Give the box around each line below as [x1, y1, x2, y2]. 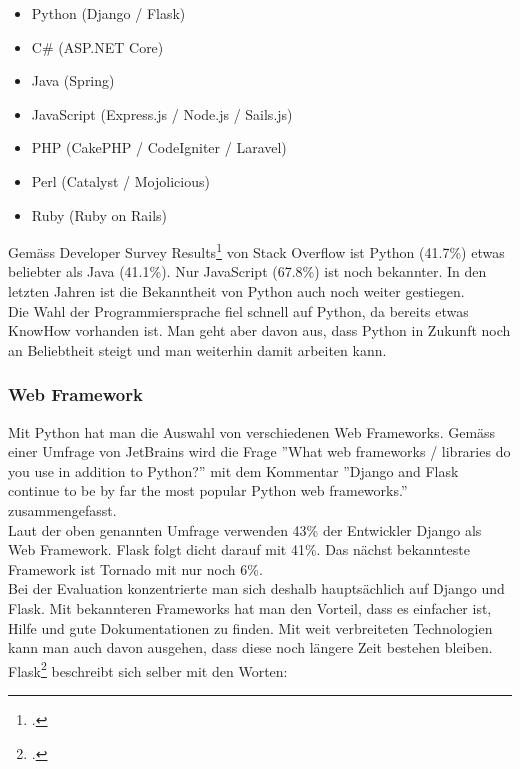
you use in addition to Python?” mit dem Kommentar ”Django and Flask [8, 460, 459, 481]
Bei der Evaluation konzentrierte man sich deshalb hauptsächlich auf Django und [8, 578, 505, 599]
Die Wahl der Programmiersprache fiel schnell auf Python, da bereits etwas [8, 300, 469, 321]
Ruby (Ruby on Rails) [31, 204, 168, 225]
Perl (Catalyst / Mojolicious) [31, 170, 210, 191]
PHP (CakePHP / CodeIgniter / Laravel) [31, 137, 287, 158]
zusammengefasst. [8, 499, 117, 520]
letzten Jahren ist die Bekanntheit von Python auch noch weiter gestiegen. [8, 281, 465, 301]
